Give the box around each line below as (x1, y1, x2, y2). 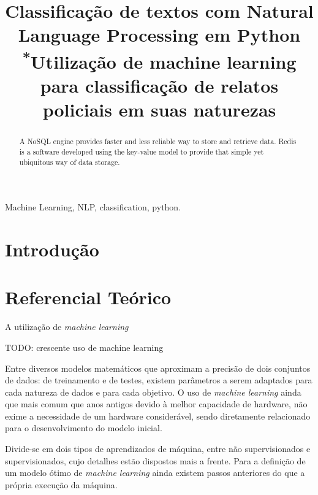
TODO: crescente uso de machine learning (5, 340, 164, 353)
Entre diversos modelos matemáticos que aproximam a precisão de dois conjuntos (5, 361, 311, 374)
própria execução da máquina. (5, 478, 118, 491)
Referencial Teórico (5, 285, 172, 310)
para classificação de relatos (40, 73, 279, 98)
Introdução (5, 237, 99, 261)
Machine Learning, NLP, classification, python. (5, 201, 181, 213)
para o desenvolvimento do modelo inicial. (5, 421, 162, 434)
